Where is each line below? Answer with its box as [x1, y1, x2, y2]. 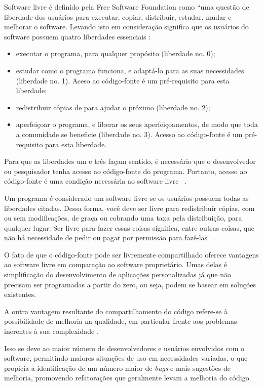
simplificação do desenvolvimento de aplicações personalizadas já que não [4, 269, 232, 280]
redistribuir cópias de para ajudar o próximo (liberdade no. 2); [16, 102, 210, 112]
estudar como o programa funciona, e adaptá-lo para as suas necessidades [16, 65, 244, 75]
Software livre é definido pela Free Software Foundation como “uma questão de [4, 2, 249, 12]
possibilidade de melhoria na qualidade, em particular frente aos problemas [4, 316, 237, 326]
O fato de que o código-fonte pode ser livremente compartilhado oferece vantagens [4, 249, 259, 260]
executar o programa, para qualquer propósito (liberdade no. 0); [16, 48, 215, 59]
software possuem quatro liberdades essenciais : [4, 31, 151, 41]
